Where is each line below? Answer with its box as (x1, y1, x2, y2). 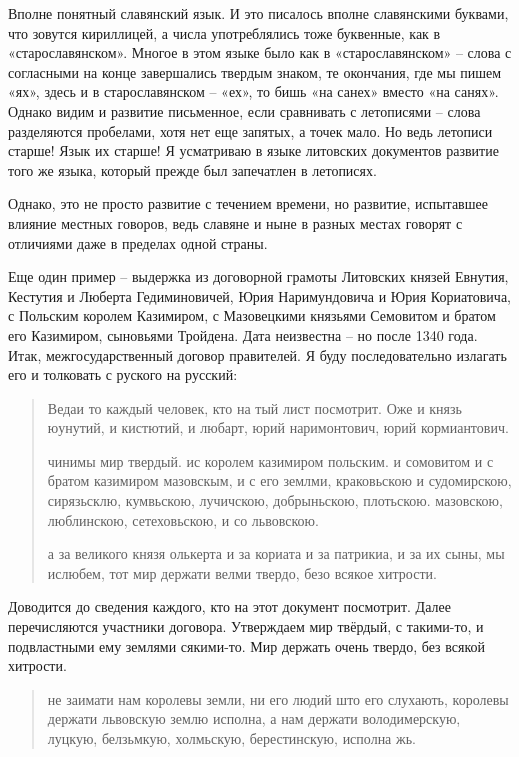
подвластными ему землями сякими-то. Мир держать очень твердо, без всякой (8, 635, 486, 656)
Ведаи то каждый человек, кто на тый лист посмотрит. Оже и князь (47, 397, 462, 418)
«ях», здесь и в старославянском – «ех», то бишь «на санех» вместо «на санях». (8, 81, 499, 102)
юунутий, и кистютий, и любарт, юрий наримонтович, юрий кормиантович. (47, 417, 509, 438)
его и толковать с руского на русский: (8, 364, 238, 385)
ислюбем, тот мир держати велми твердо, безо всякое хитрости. (47, 562, 437, 583)
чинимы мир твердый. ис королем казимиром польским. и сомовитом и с (47, 450, 494, 471)
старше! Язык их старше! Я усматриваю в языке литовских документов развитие (8, 140, 499, 161)
